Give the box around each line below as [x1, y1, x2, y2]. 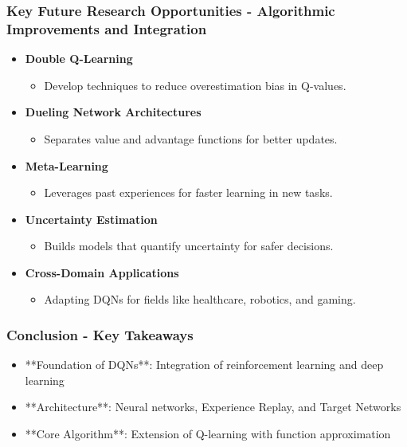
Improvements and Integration [6, 18, 207, 38]
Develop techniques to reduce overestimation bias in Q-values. [44, 76, 346, 93]
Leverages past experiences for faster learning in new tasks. [44, 184, 333, 201]
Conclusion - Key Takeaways [6, 325, 194, 344]
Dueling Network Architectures [25, 104, 202, 120]
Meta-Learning [25, 157, 108, 174]
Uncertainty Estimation [25, 210, 158, 227]
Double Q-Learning [25, 50, 133, 67]
